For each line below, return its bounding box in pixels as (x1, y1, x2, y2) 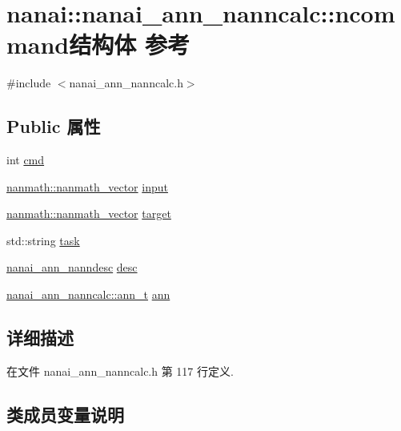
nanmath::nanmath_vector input (6, 178, 168, 195)
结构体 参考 (69, 28, 190, 61)
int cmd (6, 151, 45, 168)
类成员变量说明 (6, 401, 124, 426)
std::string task (6, 232, 80, 248)
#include (6, 75, 51, 91)
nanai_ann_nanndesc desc (6, 259, 138, 276)
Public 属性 (6, 114, 101, 139)
